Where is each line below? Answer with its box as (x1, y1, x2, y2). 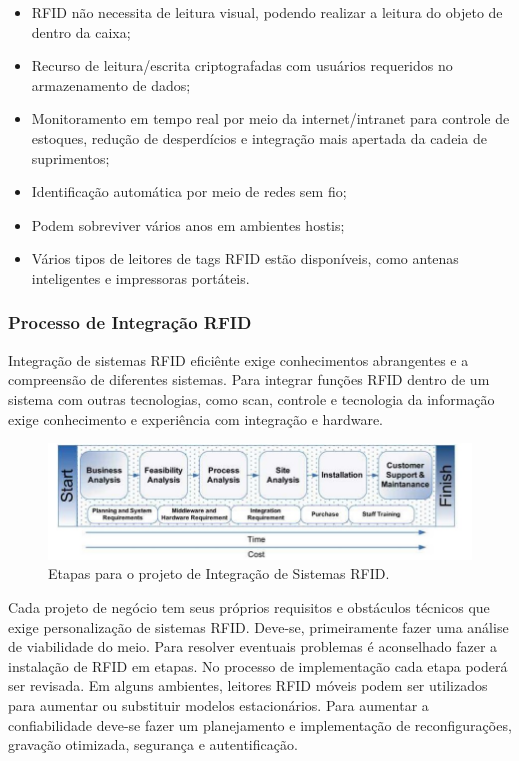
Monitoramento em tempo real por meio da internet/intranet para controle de (31, 108, 510, 129)
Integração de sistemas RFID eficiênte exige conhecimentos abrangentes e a (8, 349, 469, 370)
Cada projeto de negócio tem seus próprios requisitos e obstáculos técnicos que (8, 596, 490, 617)
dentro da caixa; (31, 21, 131, 42)
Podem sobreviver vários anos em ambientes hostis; (31, 214, 345, 235)
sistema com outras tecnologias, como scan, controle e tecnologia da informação (8, 388, 495, 409)
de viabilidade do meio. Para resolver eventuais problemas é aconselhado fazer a (8, 636, 498, 657)
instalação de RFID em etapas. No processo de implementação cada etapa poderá (8, 655, 508, 676)
